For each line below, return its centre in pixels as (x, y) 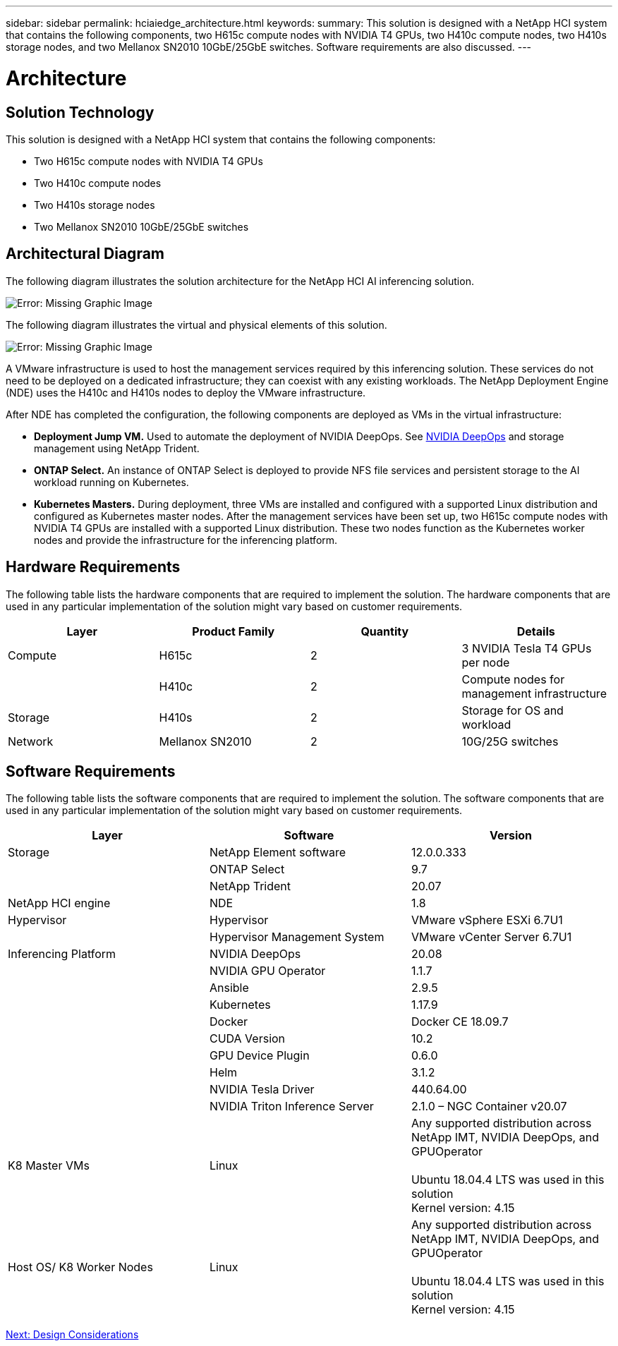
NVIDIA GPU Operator (267, 971)
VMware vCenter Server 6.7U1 (491, 937)
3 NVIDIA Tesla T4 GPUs (527, 648)
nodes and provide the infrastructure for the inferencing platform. (186, 540)
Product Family (234, 631)
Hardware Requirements (93, 567)
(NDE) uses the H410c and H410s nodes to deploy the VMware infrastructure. (186, 392)
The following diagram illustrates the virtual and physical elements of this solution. (196, 325)
